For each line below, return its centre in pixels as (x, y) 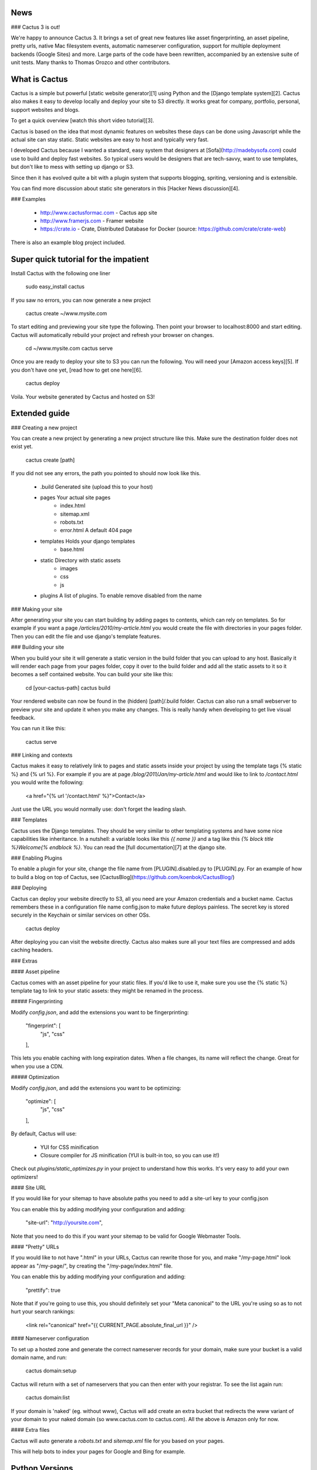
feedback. (23, 717)
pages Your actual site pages (75, 497)
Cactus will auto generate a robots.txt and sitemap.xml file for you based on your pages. (118, 1441)
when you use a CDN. (37, 1066)
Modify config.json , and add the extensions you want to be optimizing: (96, 1088)
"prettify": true (43, 1290)
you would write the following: (47, 783)
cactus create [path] (50, 460)
